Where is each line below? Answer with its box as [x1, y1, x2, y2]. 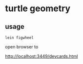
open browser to [5, 44, 39, 49]
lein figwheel [5, 35, 34, 40]
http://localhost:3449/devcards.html [5, 53, 78, 59]
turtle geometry [5, 3, 71, 14]
